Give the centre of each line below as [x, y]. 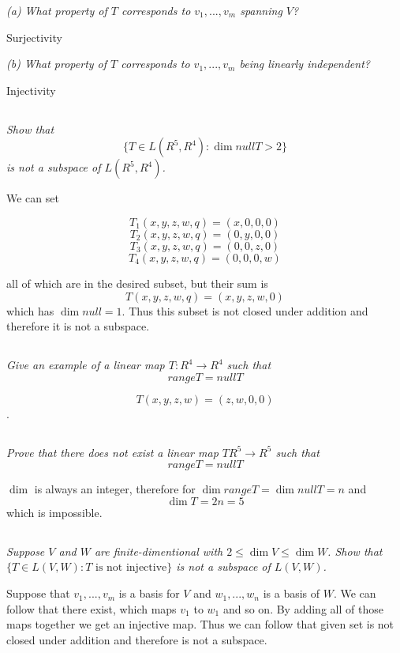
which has [30, 310]
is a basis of [292, 593]
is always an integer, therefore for [115, 489]
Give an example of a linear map [86, 365]
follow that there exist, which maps [92, 608]
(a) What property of [57, 10]
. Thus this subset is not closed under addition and [245, 310]
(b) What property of [57, 64]
